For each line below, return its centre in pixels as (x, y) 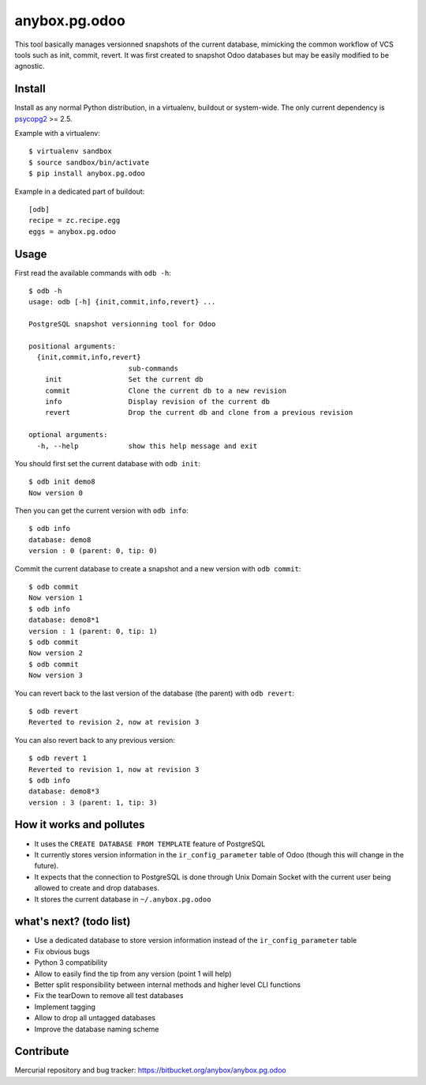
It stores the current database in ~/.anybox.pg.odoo (123, 899)
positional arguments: (73, 347)
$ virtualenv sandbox (70, 151)
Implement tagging (65, 1007)
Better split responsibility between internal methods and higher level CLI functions (168, 985)
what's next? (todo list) (73, 922)
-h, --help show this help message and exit (147, 446)
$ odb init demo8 (62, 482)
